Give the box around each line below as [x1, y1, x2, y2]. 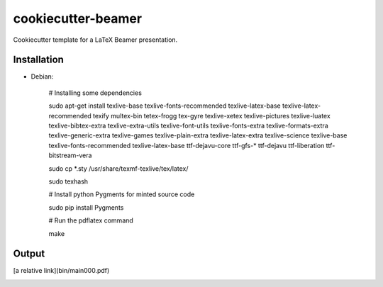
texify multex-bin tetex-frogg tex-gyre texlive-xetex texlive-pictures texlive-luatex [92, 111, 331, 120]
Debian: [30, 72, 54, 81]
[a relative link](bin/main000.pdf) [13, 266, 110, 275]
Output [13, 248, 45, 260]
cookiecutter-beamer [13, 11, 142, 26]
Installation [13, 54, 64, 66]
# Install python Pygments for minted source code [48, 190, 195, 198]
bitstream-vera [48, 151, 92, 159]
